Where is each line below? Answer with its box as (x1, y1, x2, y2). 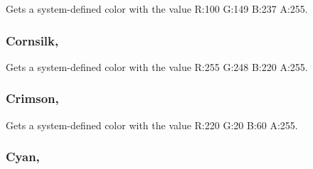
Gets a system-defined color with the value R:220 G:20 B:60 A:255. (6, 117, 298, 132)
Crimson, (6, 89, 59, 107)
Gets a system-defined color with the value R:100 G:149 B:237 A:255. (6, 1, 308, 16)
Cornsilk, (6, 31, 59, 49)
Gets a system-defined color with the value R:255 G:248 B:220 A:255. (6, 59, 308, 74)
